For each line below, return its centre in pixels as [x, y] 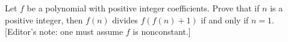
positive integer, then [44, 19]
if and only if [225, 19]
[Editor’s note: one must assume [64, 31]
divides [125, 19]
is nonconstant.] [162, 31]
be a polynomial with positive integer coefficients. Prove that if [143, 8]
